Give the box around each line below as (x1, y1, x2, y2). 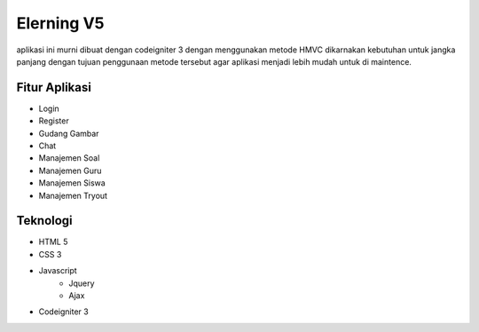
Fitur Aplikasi (16, 80, 92, 95)
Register (38, 115, 70, 126)
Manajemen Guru (38, 165, 102, 176)
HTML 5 (38, 236, 68, 248)
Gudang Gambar (38, 128, 99, 138)
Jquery (68, 278, 95, 289)
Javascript (38, 265, 77, 276)
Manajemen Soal (38, 153, 100, 163)
